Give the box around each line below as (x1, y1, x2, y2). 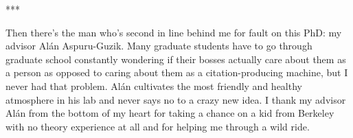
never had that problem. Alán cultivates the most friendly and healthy (5, 78, 302, 93)
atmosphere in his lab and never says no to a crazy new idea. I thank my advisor (5, 92, 346, 106)
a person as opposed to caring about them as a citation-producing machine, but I (5, 65, 348, 80)
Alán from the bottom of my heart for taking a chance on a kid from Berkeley (5, 106, 334, 120)
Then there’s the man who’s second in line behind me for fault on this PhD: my (5, 25, 342, 39)
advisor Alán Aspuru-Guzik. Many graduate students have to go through (5, 38, 312, 53)
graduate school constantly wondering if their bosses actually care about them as (5, 51, 346, 66)
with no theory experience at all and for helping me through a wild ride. (5, 119, 310, 133)
